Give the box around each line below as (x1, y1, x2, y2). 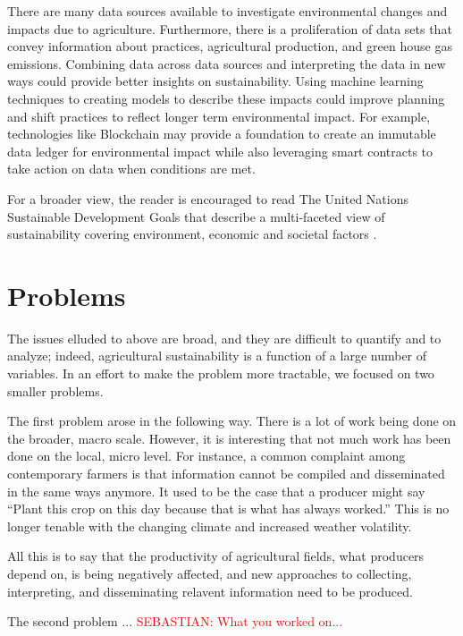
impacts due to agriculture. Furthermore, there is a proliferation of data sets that (7, 19, 452, 38)
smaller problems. (7, 381, 104, 400)
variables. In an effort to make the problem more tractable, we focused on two (7, 364, 434, 383)
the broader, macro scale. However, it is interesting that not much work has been (7, 428, 451, 447)
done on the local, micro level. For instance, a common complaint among (7, 446, 406, 465)
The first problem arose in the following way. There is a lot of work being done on (7, 411, 457, 430)
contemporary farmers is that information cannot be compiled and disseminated (7, 464, 445, 482)
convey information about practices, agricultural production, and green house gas (7, 37, 452, 55)
